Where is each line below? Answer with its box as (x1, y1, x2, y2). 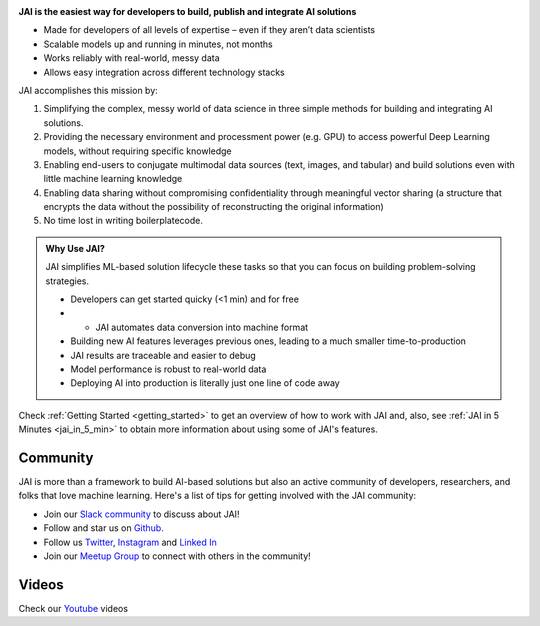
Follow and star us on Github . (43, 522, 164, 534)
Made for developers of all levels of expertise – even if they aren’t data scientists (43, 24, 375, 36)
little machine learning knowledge (43, 173, 183, 185)
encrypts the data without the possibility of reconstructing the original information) (43, 201, 384, 213)
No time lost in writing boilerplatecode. (43, 215, 204, 227)
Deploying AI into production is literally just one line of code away (70, 377, 340, 389)
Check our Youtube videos (18, 602, 129, 614)
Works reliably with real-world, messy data (43, 52, 220, 64)
